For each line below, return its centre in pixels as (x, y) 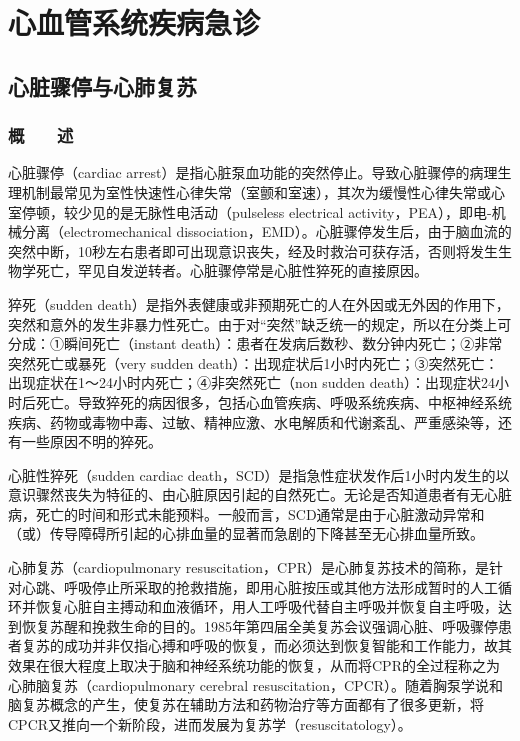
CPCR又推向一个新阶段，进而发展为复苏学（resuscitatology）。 (210, 723)
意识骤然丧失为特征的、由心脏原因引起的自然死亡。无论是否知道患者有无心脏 (260, 494)
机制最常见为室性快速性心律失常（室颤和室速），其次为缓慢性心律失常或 (256, 191)
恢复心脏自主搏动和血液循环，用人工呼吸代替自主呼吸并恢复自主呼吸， (266, 606)
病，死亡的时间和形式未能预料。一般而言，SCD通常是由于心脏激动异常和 (246, 513)
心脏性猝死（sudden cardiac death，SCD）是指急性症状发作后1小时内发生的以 (259, 474)
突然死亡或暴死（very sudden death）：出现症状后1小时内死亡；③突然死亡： (253, 362)
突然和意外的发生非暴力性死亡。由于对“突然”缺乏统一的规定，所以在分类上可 (260, 323)
